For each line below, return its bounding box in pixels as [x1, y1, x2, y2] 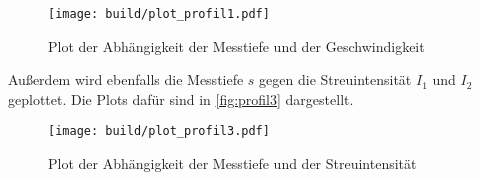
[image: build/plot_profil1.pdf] [48, 7, 270, 21]
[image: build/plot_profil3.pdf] [48, 124, 270, 139]
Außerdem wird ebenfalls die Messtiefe [8, 69, 244, 90]
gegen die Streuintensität [259, 69, 412, 90]
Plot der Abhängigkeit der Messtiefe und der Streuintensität [48, 153, 417, 174]
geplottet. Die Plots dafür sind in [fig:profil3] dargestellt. [8, 88, 354, 109]
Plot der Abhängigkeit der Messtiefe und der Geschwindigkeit [48, 35, 425, 56]
